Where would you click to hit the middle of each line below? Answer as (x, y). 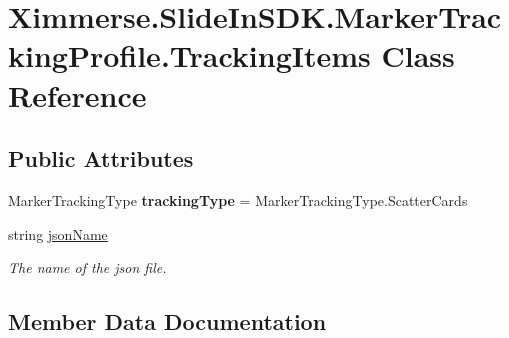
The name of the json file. (87, 267)
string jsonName (58, 233)
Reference (77, 94)
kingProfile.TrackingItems (189, 55)
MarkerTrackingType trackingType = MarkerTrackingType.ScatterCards (238, 199)
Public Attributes (101, 158)
